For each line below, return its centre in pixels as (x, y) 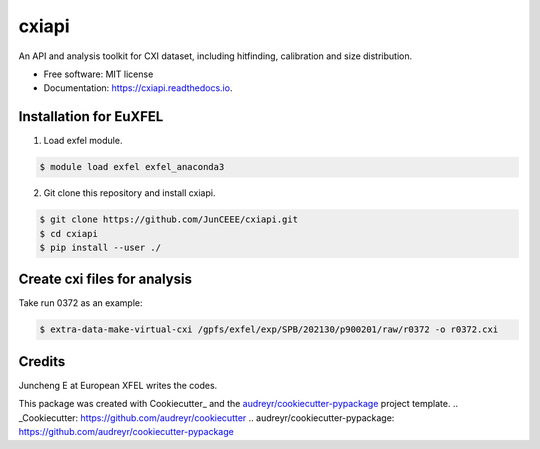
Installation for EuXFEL (91, 116)
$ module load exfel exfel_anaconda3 (132, 167)
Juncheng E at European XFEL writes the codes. (118, 385)
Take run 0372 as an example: (81, 303)
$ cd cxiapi (69, 233)
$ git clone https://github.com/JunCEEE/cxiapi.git (169, 219)
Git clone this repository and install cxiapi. (129, 193)
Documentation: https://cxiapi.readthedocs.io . (138, 88)
